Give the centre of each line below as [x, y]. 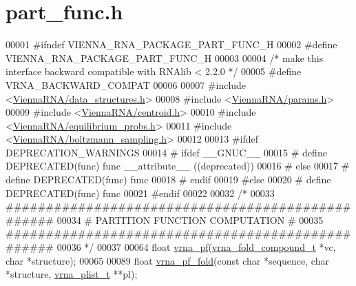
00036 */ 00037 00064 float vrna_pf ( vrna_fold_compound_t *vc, [196, 247]
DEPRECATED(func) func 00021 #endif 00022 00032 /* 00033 [140, 193]
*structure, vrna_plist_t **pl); [72, 274]
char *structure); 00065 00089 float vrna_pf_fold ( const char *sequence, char [167, 260]
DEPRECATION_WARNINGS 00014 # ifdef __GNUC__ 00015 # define [166, 152]
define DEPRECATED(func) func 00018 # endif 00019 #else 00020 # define [168, 180]
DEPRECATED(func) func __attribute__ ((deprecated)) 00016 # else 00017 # [178, 166]
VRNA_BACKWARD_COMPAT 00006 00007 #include [126, 84]
